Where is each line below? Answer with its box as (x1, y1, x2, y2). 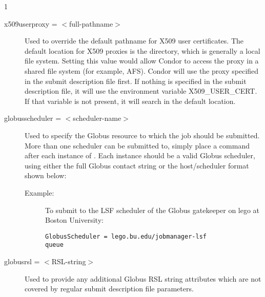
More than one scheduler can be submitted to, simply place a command (25, 140, 250, 151)
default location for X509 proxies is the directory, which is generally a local (25, 45, 260, 56)
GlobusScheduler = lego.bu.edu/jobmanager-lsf (45, 232, 207, 240)
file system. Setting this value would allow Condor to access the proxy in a (25, 55, 259, 66)
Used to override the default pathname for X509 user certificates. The (25, 35, 244, 46)
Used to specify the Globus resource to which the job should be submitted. (25, 130, 260, 140)
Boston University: (45, 215, 104, 225)
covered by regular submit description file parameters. (25, 283, 194, 294)
